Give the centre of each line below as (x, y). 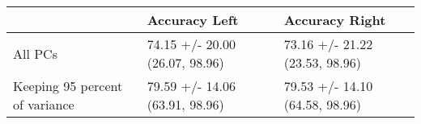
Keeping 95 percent (68, 86)
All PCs (35, 53)
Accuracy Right (335, 20)
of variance (44, 104)
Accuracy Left (193, 20)
